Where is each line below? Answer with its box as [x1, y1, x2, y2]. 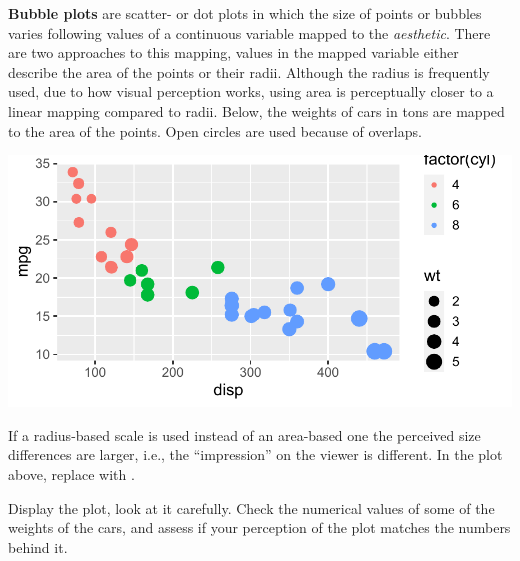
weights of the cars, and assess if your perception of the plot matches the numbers [8, 517, 511, 538]
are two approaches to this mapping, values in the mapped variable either [8, 42, 459, 63]
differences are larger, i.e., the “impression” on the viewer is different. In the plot [8, 444, 503, 465]
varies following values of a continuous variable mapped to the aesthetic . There [8, 22, 491, 43]
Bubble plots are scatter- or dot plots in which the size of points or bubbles [8, 3, 482, 23]
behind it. [8, 536, 68, 557]
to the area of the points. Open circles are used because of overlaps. [8, 120, 422, 141]
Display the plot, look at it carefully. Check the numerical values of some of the [8, 497, 495, 518]
